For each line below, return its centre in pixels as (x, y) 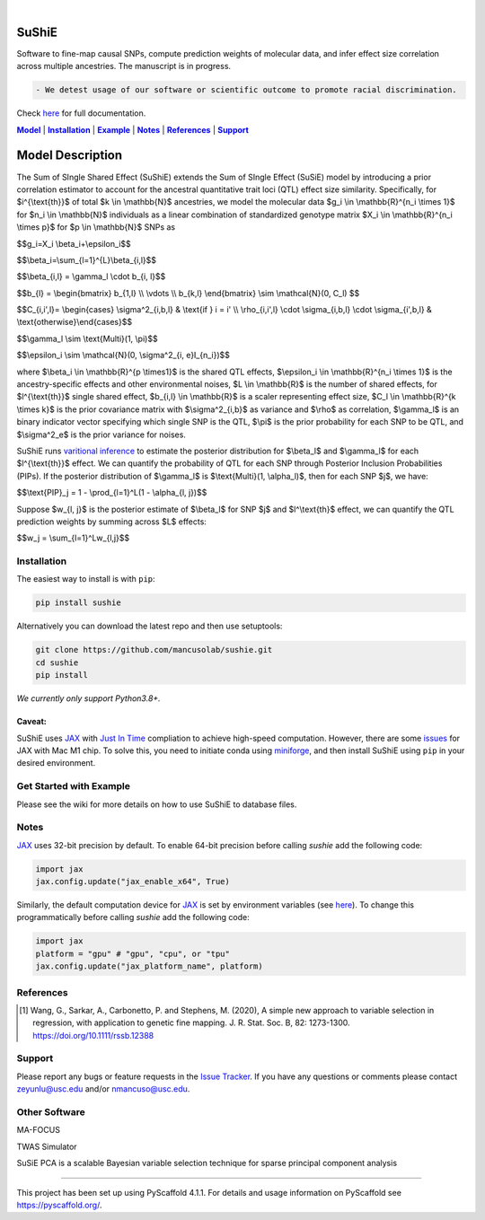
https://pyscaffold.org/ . (59, 1205)
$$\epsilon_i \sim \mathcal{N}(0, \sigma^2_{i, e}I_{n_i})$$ (123, 355)
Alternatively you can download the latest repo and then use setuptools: (150, 626)
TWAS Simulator (47, 1146)
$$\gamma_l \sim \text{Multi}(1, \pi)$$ (87, 338)
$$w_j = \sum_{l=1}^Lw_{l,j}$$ (73, 538)
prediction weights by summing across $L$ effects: (111, 522)
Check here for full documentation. (81, 113)
